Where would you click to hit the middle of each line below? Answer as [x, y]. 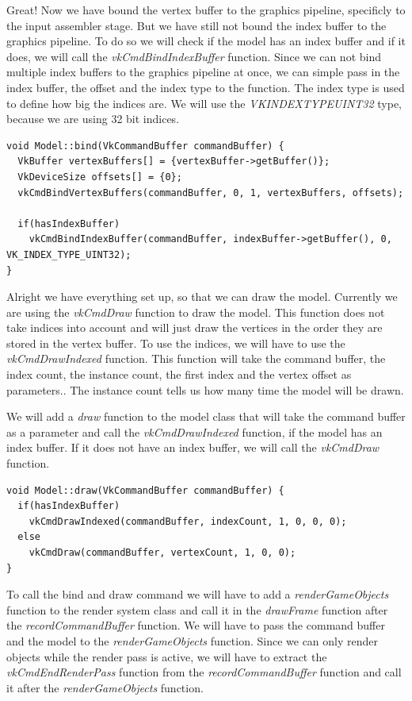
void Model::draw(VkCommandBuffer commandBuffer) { [145, 490]
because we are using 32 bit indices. [93, 119]
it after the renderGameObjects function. [105, 687]
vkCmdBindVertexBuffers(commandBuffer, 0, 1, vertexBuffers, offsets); [211, 193]
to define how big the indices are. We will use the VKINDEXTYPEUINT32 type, [204, 103]
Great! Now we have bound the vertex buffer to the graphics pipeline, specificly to [206, 10]
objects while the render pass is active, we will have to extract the [167, 656]
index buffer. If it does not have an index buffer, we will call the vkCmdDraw [193, 447]
